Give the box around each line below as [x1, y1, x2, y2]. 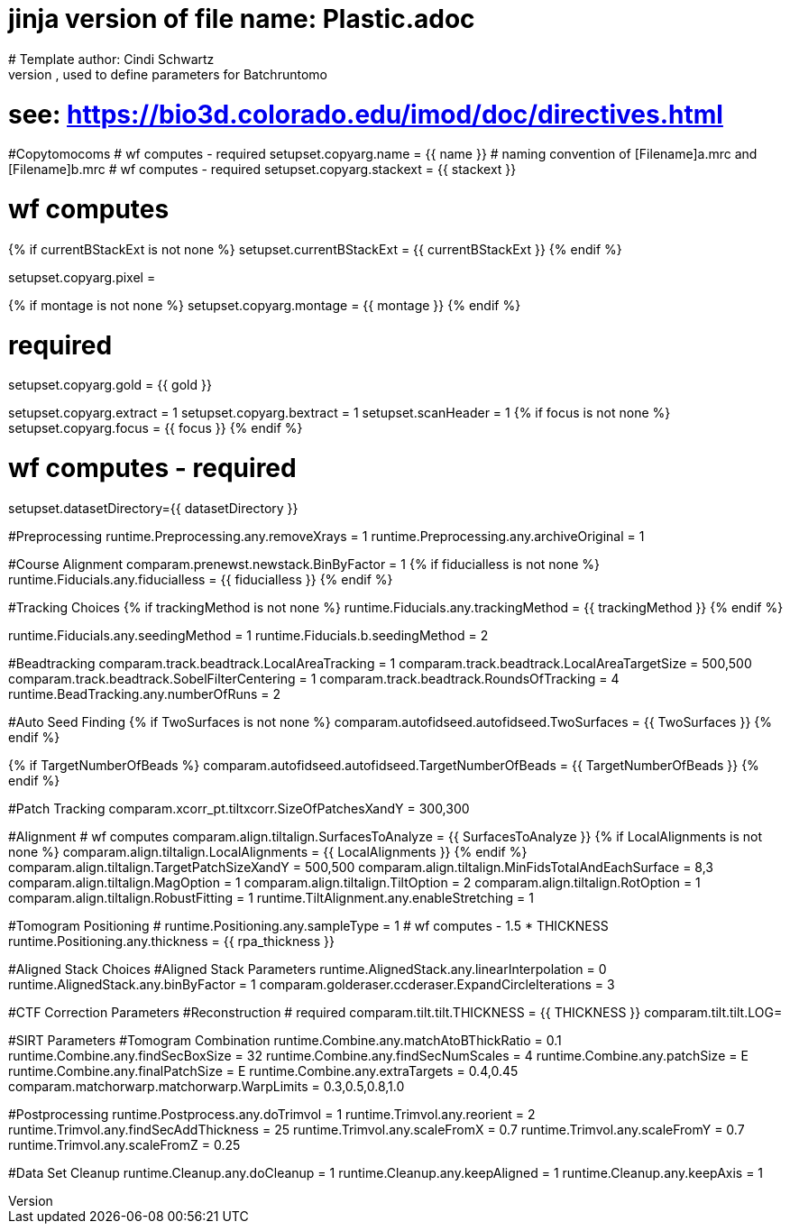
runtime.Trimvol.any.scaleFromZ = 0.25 [8, 1136, 241, 1153]
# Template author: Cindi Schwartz [8, 51, 215, 67]
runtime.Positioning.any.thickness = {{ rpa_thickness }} [8, 932, 335, 949]
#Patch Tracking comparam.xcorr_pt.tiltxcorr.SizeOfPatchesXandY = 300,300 [8, 800, 470, 816]
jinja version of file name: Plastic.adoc [8, 4, 475, 34]
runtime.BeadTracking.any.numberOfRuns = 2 [8, 685, 281, 702]
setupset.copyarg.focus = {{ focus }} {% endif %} [8, 420, 303, 436]
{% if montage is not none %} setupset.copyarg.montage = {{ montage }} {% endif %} [8, 297, 521, 313]
